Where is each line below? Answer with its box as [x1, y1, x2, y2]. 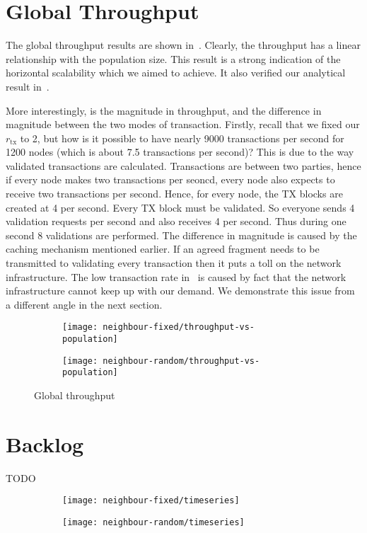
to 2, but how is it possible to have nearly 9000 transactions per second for [20, 130, 344, 145]
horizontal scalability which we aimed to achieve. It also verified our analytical [6, 65, 346, 80]
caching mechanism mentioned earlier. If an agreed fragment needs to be [6, 241, 320, 256]
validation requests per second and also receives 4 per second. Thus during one [6, 214, 346, 229]
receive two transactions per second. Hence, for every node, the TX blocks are [6, 186, 343, 201]
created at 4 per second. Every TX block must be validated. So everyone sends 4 [6, 200, 355, 214]
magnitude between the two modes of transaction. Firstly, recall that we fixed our [6, 117, 360, 132]
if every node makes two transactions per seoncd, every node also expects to [6, 172, 335, 187]
